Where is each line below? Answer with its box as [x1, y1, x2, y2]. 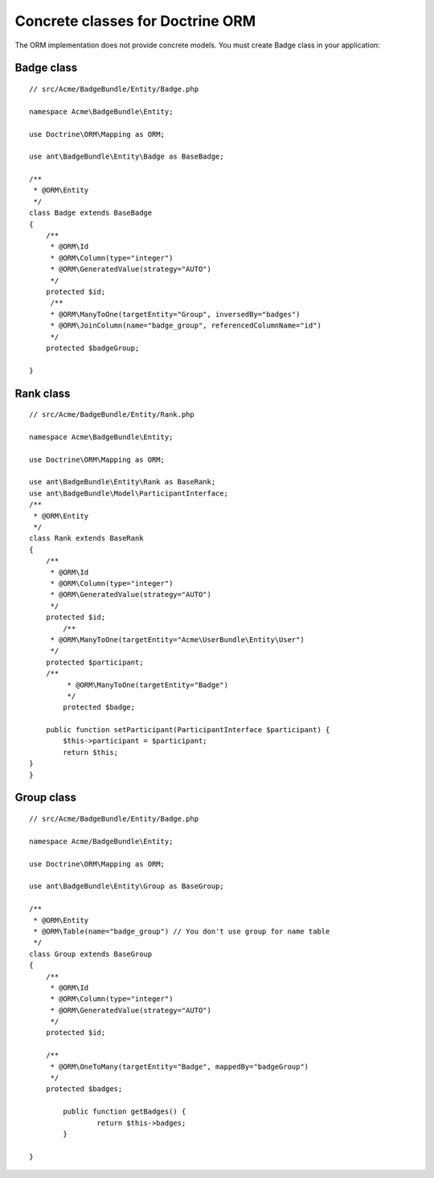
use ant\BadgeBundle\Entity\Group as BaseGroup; [29, 882, 224, 891]
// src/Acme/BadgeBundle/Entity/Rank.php [29, 410, 194, 419]
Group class [14, 791, 76, 805]
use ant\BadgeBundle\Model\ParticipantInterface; [29, 488, 229, 498]
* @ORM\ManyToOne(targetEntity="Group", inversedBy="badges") [50, 310, 301, 319]
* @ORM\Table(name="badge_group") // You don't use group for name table [33, 926, 330, 936]
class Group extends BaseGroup [29, 949, 153, 958]
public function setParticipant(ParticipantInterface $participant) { [45, 725, 330, 735]
